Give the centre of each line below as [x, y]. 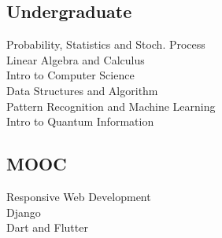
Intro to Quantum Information [80, 121]
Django [24, 212]
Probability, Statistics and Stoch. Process [106, 44]
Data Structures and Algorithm [82, 90]
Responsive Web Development [79, 196]
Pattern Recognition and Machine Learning [111, 106]
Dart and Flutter [47, 227]
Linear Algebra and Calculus [76, 59]
